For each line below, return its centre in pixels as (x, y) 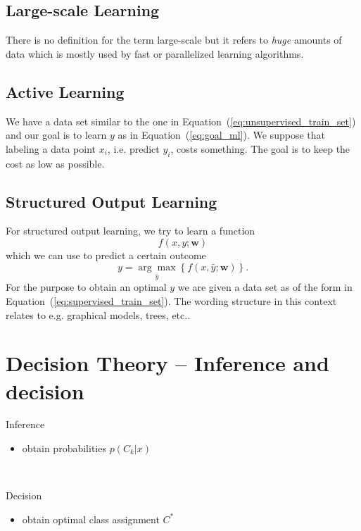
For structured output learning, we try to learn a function (131, 231)
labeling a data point (51, 148)
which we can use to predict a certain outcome (106, 255)
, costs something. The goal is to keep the (260, 148)
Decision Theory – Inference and (167, 363)
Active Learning (65, 91)
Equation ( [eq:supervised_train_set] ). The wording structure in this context (171, 300)
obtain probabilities (64, 448)
